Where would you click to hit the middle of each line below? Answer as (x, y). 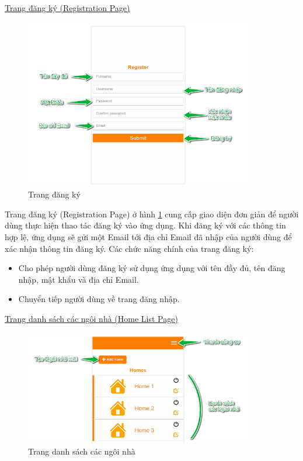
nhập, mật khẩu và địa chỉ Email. (79, 279)
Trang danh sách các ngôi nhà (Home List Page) (91, 319)
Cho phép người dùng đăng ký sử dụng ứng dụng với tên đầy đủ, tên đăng (152, 268)
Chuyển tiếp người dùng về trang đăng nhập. (99, 299)
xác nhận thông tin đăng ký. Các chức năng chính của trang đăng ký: (129, 248)
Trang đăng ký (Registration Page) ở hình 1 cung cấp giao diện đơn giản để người (152, 214)
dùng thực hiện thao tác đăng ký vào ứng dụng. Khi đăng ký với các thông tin (145, 225)
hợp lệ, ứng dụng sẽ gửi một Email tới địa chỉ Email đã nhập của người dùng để (148, 237)
